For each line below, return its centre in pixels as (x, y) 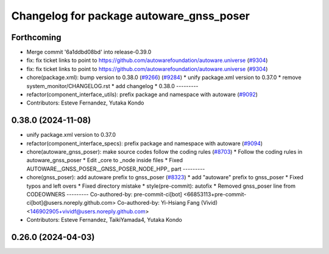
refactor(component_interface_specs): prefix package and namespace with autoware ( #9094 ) (145, 143)
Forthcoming (36, 37)
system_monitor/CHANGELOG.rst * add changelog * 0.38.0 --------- (112, 86)
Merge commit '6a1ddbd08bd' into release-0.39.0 (89, 52)
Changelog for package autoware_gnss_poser (130, 16)
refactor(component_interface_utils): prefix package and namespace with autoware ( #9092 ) (142, 95)
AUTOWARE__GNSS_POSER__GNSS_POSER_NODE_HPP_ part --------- (116, 169)
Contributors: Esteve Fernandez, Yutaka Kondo (85, 103)
